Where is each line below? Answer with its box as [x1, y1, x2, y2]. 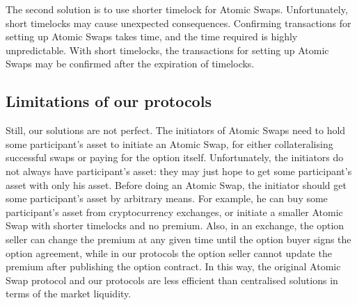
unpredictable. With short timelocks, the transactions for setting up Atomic [6, 42, 329, 57]
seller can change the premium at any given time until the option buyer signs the [6, 231, 351, 246]
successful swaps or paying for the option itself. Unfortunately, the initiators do [6, 150, 344, 165]
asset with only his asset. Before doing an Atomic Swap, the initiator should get [6, 177, 347, 192]
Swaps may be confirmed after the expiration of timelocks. [6, 56, 255, 71]
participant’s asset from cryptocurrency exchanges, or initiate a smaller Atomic [6, 204, 343, 219]
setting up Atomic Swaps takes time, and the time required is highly [6, 29, 298, 44]
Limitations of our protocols [6, 90, 212, 112]
